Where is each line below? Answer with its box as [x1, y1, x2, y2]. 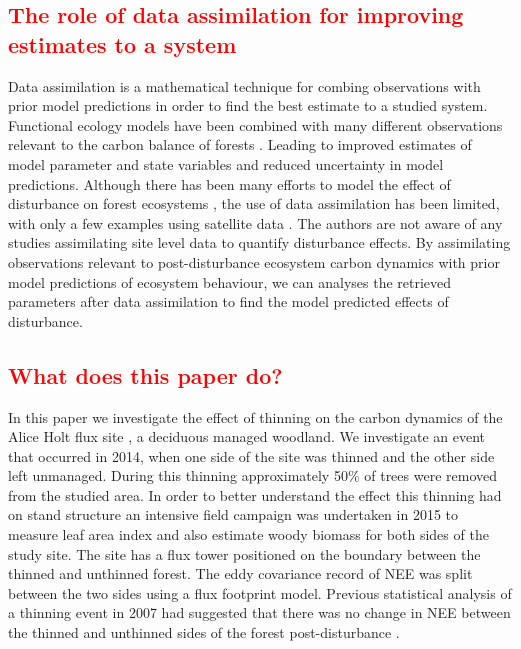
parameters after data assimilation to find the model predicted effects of [8, 291, 449, 312]
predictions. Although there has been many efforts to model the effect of [8, 173, 451, 194]
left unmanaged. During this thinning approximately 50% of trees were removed [8, 465, 498, 486]
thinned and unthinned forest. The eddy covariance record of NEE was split [8, 563, 473, 584]
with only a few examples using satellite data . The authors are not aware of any [8, 212, 503, 233]
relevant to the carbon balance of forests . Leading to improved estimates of [8, 134, 472, 155]
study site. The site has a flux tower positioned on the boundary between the [8, 543, 481, 564]
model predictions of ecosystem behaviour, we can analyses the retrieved [8, 271, 452, 292]
